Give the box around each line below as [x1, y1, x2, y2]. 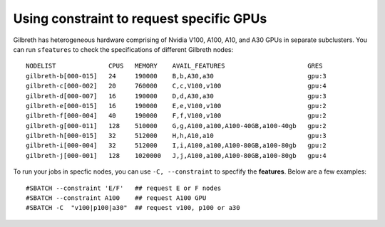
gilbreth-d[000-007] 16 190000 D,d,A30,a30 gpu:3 [26, 92, 327, 100]
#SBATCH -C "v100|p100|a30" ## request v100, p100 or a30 [26, 204, 240, 212]
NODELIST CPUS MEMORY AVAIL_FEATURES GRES [26, 62, 323, 70]
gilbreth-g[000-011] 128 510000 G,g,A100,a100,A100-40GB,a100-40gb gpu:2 [26, 122, 327, 130]
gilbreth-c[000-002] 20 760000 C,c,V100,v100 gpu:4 [26, 82, 327, 90]
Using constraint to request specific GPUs [13, 11, 267, 26]
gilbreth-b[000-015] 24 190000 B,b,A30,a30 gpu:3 [26, 72, 327, 80]
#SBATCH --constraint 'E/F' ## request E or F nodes [26, 184, 222, 192]
